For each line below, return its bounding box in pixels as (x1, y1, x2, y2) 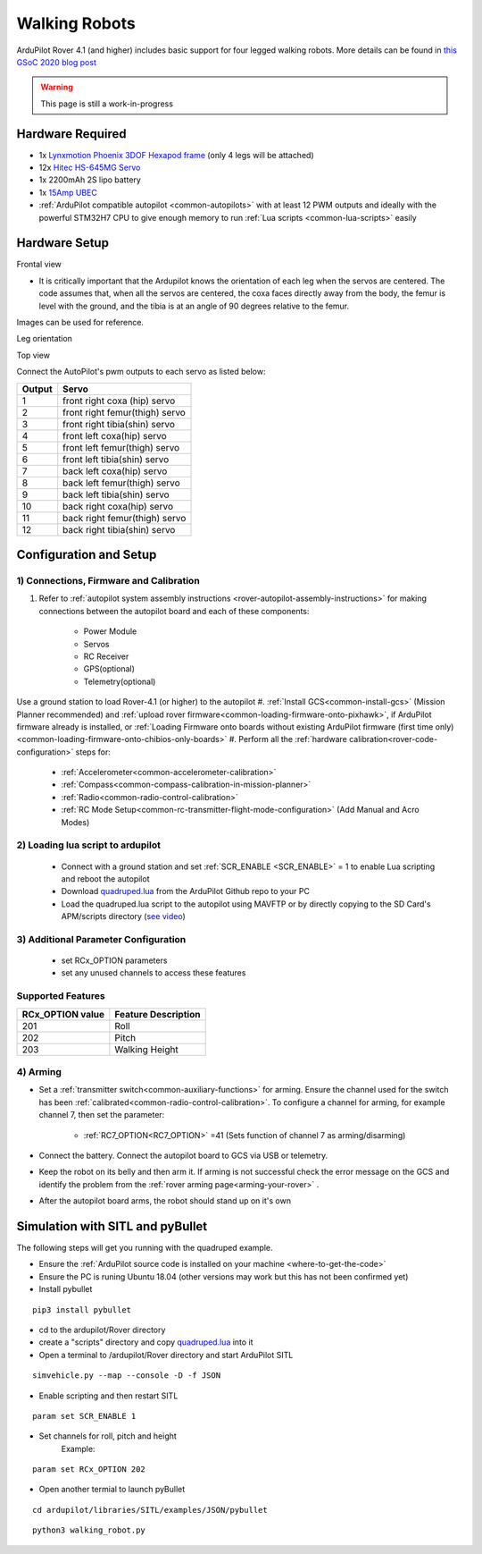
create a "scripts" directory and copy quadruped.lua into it (38, 1337, 253, 1347)
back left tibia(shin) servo (62, 488, 170, 501)
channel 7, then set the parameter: (38, 1110, 165, 1120)
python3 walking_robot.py (32, 1525, 146, 1535)
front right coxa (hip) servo (62, 394, 176, 407)
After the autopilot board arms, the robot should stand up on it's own (38, 1195, 292, 1206)
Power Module (83, 626, 137, 637)
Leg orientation (16, 334, 73, 344)
